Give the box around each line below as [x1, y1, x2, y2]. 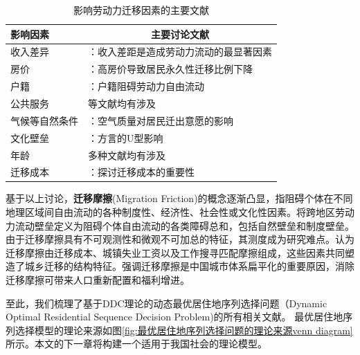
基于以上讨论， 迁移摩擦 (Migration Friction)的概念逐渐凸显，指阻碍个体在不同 [6, 191, 353, 206]
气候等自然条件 [10, 113, 78, 127]
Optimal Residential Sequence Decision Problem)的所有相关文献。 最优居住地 [6, 309, 343, 324]
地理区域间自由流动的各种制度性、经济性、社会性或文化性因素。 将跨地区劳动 [6, 205, 354, 219]
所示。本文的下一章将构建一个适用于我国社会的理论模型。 [6, 336, 267, 351]
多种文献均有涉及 [88, 147, 165, 162]
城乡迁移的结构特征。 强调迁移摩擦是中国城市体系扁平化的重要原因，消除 [24, 259, 354, 273]
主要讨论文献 [151, 26, 209, 41]
